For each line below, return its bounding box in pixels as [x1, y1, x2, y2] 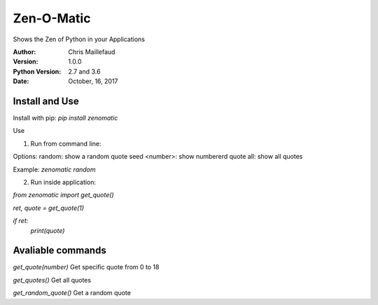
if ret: [13, 217, 29, 225]
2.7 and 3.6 [68, 67, 101, 76]
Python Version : [13, 67, 62, 76]
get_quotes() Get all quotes [13, 276, 91, 284]
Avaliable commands [13, 245, 106, 257]
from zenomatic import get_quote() [13, 191, 115, 199]
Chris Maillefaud [68, 48, 115, 56]
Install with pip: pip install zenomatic [13, 114, 118, 122]
